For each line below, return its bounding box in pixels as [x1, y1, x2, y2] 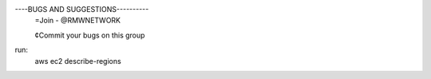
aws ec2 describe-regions [34, 56, 121, 65]
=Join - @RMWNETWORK [34, 16, 121, 26]
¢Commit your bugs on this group [34, 30, 145, 40]
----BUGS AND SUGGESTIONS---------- [14, 5, 149, 14]
